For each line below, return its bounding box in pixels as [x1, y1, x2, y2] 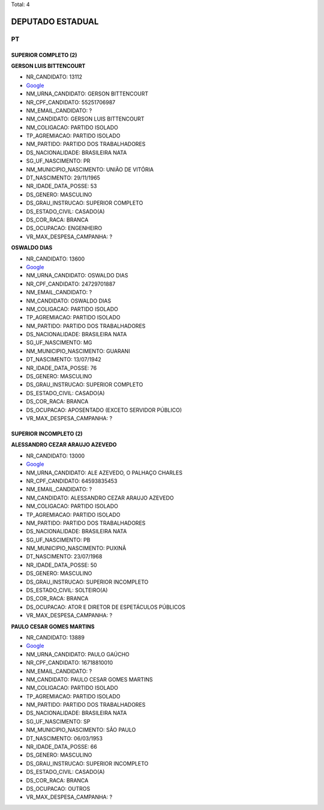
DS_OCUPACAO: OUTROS [26, 785, 91, 792]
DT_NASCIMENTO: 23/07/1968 [26, 553, 103, 560]
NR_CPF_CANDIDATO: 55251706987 [26, 98, 116, 106]
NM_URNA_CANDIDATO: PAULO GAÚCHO [26, 650, 130, 657]
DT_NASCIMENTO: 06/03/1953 [26, 734, 103, 742]
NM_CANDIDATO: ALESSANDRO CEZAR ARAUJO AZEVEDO [26, 494, 174, 501]
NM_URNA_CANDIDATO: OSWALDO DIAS [26, 272, 128, 279]
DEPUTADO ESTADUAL [11, 16, 99, 26]
